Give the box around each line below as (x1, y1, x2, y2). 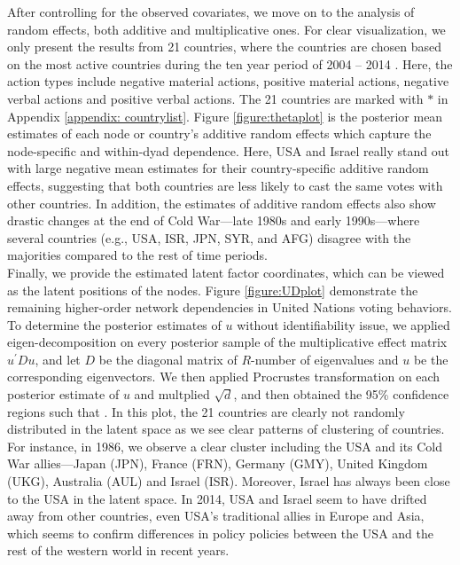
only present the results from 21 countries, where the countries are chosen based (7, 37, 441, 56)
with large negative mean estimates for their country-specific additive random (7, 159, 429, 177)
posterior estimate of (7, 385, 120, 404)
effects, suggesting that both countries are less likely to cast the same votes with (7, 176, 443, 194)
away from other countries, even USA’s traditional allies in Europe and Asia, (7, 506, 425, 525)
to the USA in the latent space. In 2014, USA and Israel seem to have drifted (7, 489, 427, 507)
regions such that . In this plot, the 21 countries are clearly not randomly (7, 402, 405, 420)
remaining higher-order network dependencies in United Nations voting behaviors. (7, 298, 452, 317)
